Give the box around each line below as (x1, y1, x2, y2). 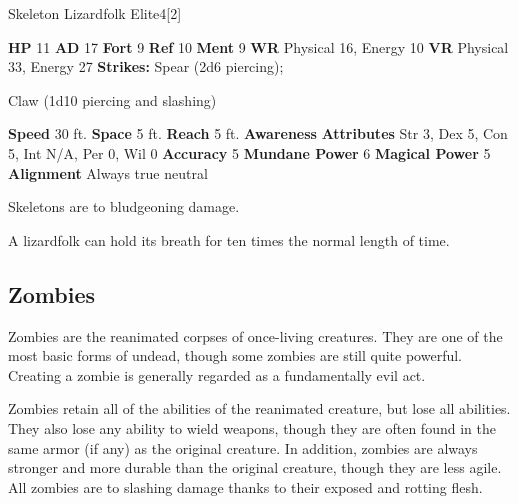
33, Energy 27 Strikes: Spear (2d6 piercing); (8, 56, 284, 77)
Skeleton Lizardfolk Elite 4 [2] (8, 3, 182, 23)
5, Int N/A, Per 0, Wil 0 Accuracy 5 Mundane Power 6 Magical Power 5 (8, 142, 491, 163)
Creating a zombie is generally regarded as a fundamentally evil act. (8, 364, 426, 385)
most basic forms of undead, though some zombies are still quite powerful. (8, 345, 463, 366)
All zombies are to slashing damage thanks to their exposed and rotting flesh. (8, 476, 483, 497)
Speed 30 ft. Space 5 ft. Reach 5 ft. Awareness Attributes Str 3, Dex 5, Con (8, 123, 508, 144)
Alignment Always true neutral (8, 162, 208, 183)
